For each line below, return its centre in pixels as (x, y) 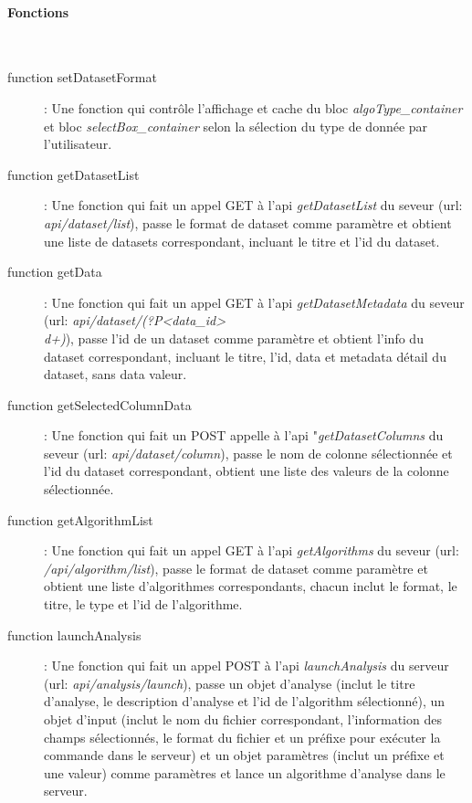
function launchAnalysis (74, 634)
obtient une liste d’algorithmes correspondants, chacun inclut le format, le (251, 586)
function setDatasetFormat (82, 77)
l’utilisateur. (78, 144)
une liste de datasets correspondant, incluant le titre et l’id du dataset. (242, 241)
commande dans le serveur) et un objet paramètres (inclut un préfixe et (244, 755)
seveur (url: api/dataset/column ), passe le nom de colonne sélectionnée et (248, 453)
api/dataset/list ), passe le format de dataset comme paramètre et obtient (248, 222)
